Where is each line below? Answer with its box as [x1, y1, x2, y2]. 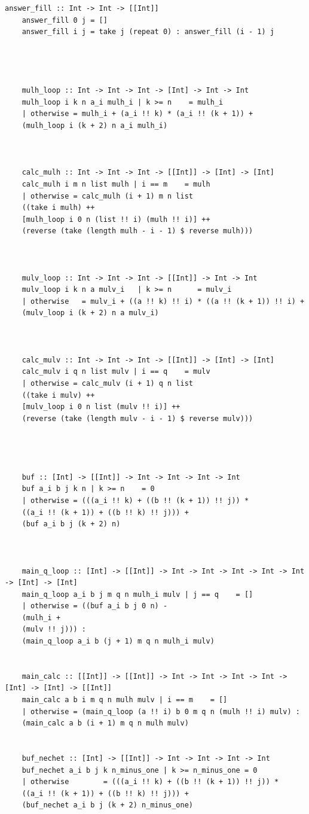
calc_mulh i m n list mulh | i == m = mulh [22, 179, 210, 188]
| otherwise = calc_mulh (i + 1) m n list [22, 191, 193, 200]
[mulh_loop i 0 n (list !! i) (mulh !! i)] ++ [22, 215, 210, 224]
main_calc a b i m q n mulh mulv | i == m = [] [22, 696, 228, 705]
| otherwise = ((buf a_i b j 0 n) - [22, 602, 168, 611]
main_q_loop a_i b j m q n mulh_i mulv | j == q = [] [22, 590, 253, 599]
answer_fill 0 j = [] [22, 16, 108, 25]
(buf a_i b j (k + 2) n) [22, 520, 121, 529]
